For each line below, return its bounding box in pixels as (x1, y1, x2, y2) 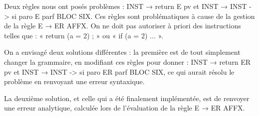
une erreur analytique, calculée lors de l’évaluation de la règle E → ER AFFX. (4, 103, 245, 113)
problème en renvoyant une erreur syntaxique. (4, 76, 145, 87)
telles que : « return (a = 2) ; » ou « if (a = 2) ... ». (4, 30, 163, 40)
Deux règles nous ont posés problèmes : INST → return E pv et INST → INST (4, 1, 247, 11)
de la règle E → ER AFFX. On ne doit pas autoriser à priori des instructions (4, 20, 241, 31)
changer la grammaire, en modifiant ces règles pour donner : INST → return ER (4, 56, 251, 67)
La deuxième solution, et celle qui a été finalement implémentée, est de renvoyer (4, 93, 249, 103)
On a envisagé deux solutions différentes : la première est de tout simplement (4, 47, 240, 57)
